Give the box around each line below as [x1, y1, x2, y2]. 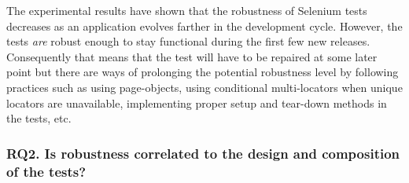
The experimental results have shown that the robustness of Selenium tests [6, 2, 367, 18]
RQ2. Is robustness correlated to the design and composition [6, 143, 400, 163]
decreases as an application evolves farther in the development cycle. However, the [6, 17, 403, 34]
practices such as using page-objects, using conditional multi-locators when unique [6, 79, 403, 95]
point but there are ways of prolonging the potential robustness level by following [6, 64, 399, 80]
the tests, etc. [6, 110, 72, 126]
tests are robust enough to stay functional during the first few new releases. [6, 33, 370, 49]
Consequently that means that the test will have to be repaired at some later [6, 48, 378, 64]
